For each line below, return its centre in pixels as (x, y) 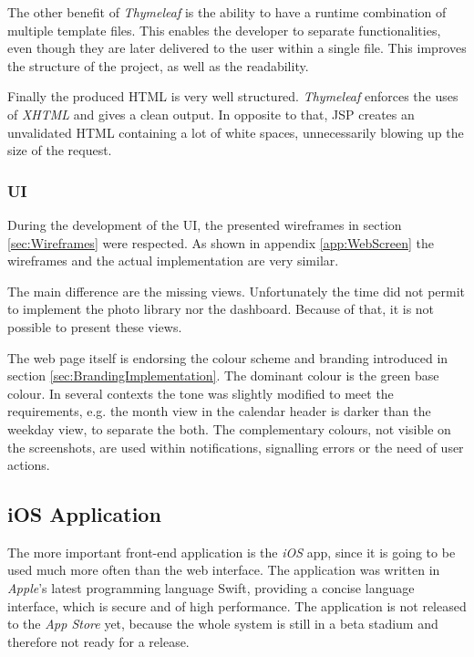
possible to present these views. (95, 326)
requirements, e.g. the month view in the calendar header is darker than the (219, 411)
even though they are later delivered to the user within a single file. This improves (237, 48)
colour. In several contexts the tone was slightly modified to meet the (201, 393)
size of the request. (60, 150)
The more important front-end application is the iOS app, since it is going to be (232, 552)
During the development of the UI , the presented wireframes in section (205, 224)
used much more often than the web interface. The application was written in (224, 570)
